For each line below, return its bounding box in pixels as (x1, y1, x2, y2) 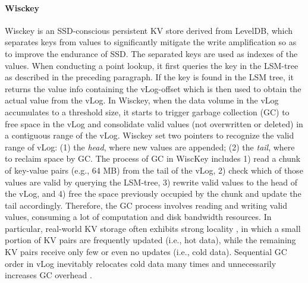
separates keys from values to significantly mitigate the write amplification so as (5, 36, 297, 48)
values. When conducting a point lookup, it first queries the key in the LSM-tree (5, 59, 298, 71)
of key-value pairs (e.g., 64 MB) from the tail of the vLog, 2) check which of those (5, 163, 303, 176)
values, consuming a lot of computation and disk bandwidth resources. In (5, 210, 272, 223)
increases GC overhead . (5, 269, 92, 281)
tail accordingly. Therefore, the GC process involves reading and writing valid (5, 199, 288, 211)
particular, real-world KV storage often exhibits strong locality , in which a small (5, 222, 301, 234)
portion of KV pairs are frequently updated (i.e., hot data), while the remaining (5, 234, 296, 246)
